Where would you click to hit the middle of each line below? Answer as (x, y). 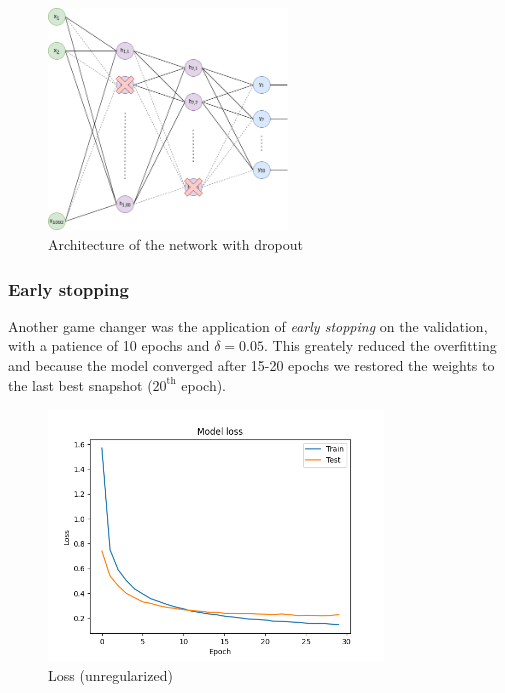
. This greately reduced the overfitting (380, 345)
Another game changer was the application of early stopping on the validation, (248, 325)
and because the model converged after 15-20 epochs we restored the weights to (251, 365)
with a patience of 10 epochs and (109, 345)
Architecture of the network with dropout (175, 244)
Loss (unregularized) (110, 674)
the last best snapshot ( (80, 384)
